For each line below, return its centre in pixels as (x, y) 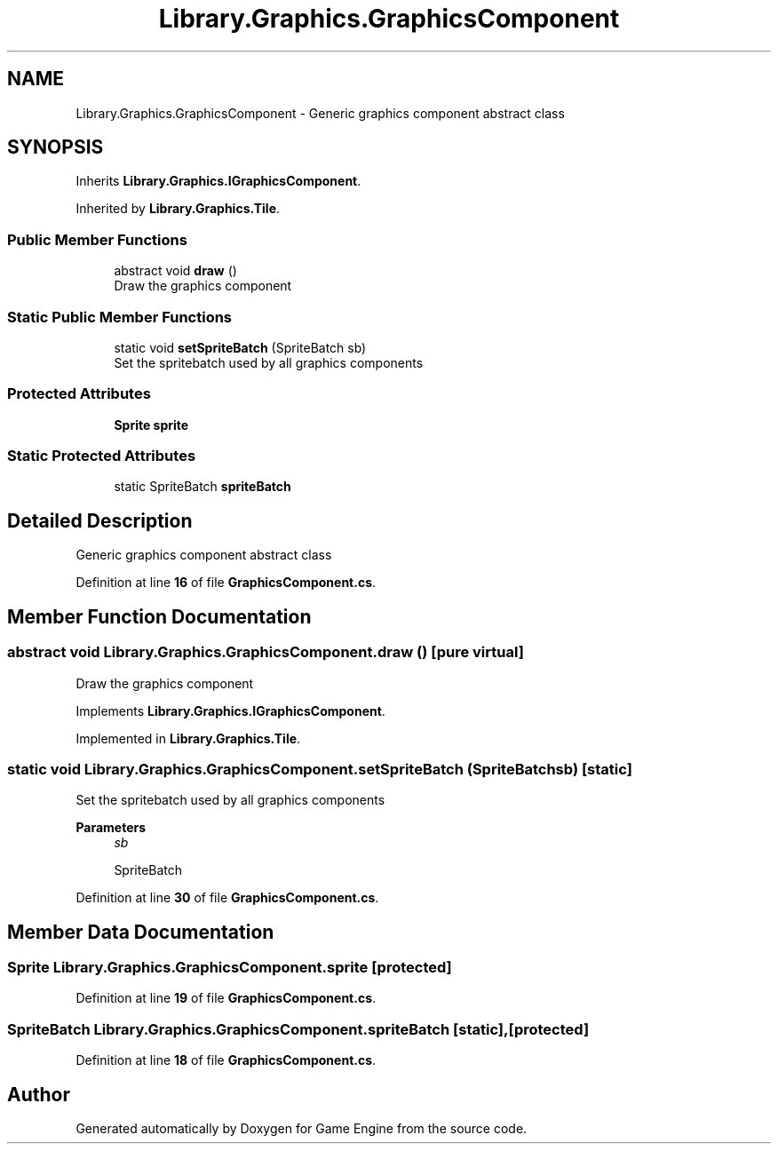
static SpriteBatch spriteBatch (202, 487)
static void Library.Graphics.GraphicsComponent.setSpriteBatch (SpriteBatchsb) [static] (320, 769)
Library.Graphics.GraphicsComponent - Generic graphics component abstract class (320, 113)
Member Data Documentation (141, 932)
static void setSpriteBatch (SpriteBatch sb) (240, 347)
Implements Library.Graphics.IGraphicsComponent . (230, 710)
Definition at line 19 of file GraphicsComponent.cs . (226, 998)
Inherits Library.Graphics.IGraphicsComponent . (218, 181)
